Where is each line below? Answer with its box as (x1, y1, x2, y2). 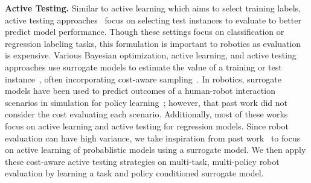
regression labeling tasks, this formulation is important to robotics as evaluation (5, 37, 301, 49)
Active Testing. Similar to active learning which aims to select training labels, (5, 2, 301, 14)
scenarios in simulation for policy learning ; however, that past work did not (5, 96, 287, 108)
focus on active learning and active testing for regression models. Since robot (5, 119, 289, 132)
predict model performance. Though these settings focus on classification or (5, 25, 284, 38)
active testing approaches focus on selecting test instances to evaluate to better (5, 13, 301, 26)
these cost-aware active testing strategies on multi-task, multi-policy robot (5, 155, 280, 167)
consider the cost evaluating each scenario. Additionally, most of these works (5, 108, 288, 120)
